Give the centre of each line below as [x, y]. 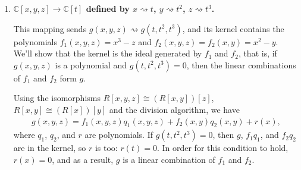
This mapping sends [50, 28]
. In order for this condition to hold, [222, 148]
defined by [108, 8]
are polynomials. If [119, 135]
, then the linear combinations [241, 64]
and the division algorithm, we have [174, 109]
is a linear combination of [169, 159]
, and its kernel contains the [233, 28]
